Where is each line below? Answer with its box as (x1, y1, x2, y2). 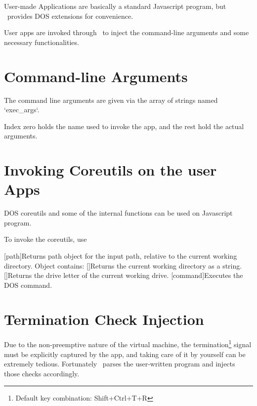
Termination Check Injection (4, 309, 204, 329)
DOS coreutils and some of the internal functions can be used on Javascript (4, 208, 233, 218)
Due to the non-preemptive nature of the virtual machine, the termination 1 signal (4, 338, 252, 350)
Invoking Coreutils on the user (4, 160, 217, 180)
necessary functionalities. (4, 37, 79, 47)
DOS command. (4, 279, 52, 290)
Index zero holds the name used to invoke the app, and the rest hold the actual (4, 121, 244, 131)
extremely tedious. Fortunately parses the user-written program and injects (4, 359, 235, 369)
